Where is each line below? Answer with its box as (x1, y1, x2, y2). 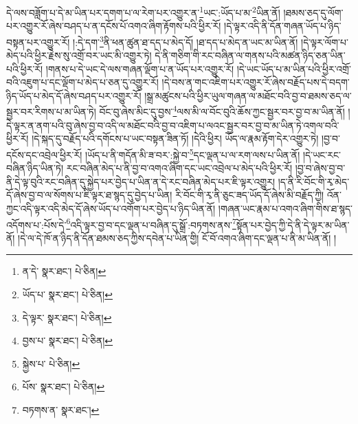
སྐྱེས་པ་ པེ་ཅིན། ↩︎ (22, 356, 80, 370)
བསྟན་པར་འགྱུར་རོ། (6, 34, 70, 49)
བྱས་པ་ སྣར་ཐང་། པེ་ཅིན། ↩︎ (22, 333, 113, 348)
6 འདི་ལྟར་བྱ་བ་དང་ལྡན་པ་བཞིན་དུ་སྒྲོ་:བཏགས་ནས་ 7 (66, 215, 236, 232)
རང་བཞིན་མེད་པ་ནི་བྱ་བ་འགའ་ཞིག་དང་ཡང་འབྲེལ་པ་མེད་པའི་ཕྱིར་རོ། (66, 161, 293, 175)
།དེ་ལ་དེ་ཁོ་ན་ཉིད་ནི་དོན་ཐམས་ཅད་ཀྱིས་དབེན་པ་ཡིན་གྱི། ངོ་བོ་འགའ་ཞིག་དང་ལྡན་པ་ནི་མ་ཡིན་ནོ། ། (18, 230, 337, 245)
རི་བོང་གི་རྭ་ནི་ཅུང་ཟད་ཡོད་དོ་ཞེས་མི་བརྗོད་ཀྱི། (175, 188, 324, 202)
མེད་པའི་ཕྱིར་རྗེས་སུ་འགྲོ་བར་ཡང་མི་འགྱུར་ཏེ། (6, 48, 152, 63)
